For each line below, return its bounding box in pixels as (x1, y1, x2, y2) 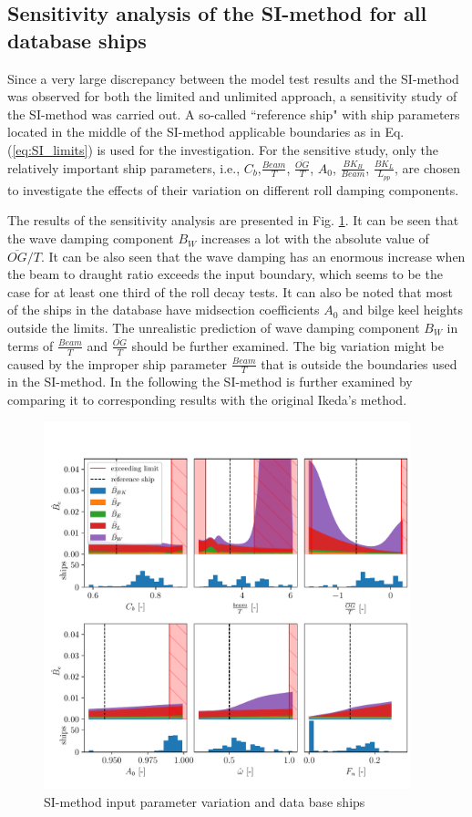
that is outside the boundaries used (261, 354, 457, 373)
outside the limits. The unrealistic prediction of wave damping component (7, 318, 420, 337)
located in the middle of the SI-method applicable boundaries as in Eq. (7, 122, 405, 141)
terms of (7, 336, 54, 355)
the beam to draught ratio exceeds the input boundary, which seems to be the (7, 264, 443, 284)
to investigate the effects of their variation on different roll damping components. (7, 180, 459, 199)
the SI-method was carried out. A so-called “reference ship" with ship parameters (7, 104, 460, 123)
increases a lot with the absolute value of (200, 229, 429, 248)
